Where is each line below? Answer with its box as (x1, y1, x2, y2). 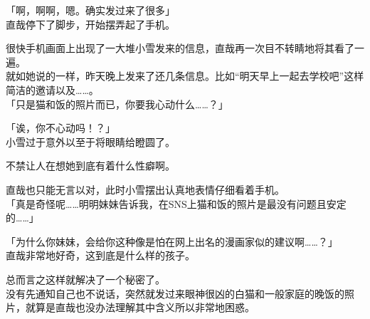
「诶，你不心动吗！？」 (6, 120, 115, 135)
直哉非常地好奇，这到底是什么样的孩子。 (6, 248, 195, 263)
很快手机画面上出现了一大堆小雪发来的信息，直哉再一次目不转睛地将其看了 (6, 41, 354, 56)
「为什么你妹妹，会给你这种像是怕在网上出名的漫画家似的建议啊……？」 (6, 234, 338, 249)
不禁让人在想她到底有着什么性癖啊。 (6, 158, 175, 173)
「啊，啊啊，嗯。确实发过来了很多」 (6, 3, 175, 17)
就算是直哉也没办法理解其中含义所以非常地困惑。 (25, 300, 255, 315)
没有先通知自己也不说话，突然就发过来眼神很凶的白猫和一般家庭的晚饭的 (6, 286, 344, 300)
